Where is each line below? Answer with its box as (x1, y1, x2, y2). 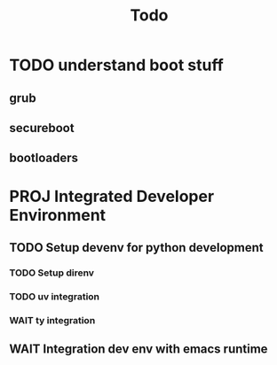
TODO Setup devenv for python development (9, 240, 264, 255)
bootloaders (9, 151, 78, 166)
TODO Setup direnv (9, 267, 95, 279)
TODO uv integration (9, 290, 100, 302)
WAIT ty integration (9, 314, 96, 326)
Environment (9, 205, 107, 225)
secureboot (9, 120, 75, 136)
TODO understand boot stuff (9, 55, 224, 75)
